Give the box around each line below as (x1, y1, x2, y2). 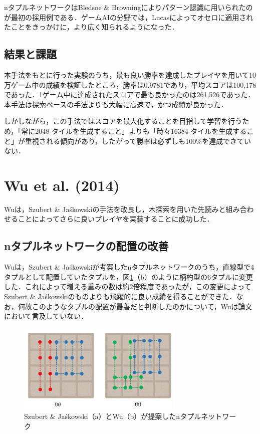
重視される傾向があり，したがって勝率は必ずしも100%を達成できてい (25, 135, 251, 146)
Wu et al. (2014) (4, 174, 120, 195)
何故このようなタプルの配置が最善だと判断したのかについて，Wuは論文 (18, 301, 252, 311)
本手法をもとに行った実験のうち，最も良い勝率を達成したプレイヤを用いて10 (4, 69, 256, 80)
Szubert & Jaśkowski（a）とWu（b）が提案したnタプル (24, 410, 201, 421)
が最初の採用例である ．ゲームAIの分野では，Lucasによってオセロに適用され (4, 12, 253, 22)
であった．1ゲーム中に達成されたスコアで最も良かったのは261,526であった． (4, 89, 255, 100)
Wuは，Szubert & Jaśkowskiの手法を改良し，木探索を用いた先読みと (4, 203, 226, 214)
